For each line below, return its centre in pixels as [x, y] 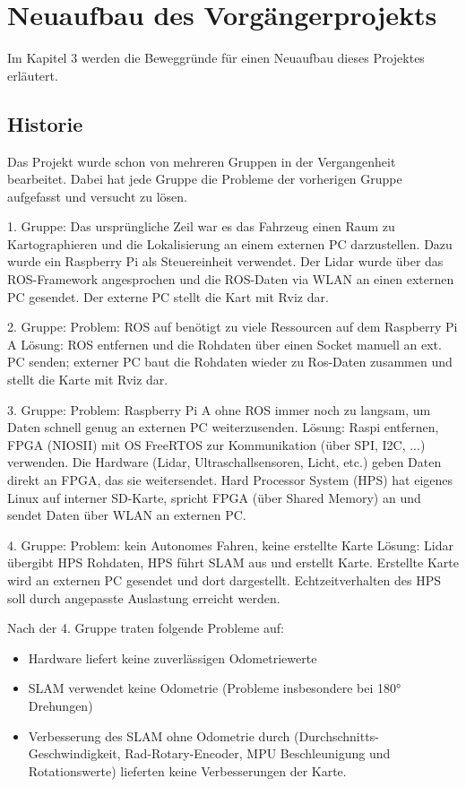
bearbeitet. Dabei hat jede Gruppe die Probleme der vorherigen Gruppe [205, 179]
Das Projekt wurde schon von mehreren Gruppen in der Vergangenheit [202, 161]
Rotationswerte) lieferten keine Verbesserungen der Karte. [187, 770]
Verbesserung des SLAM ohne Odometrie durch [159, 735]
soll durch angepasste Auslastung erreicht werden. [144, 597]
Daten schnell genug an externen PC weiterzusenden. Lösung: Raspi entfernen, [223, 427]
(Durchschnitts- [336, 735]
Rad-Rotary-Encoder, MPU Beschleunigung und [258, 753]
